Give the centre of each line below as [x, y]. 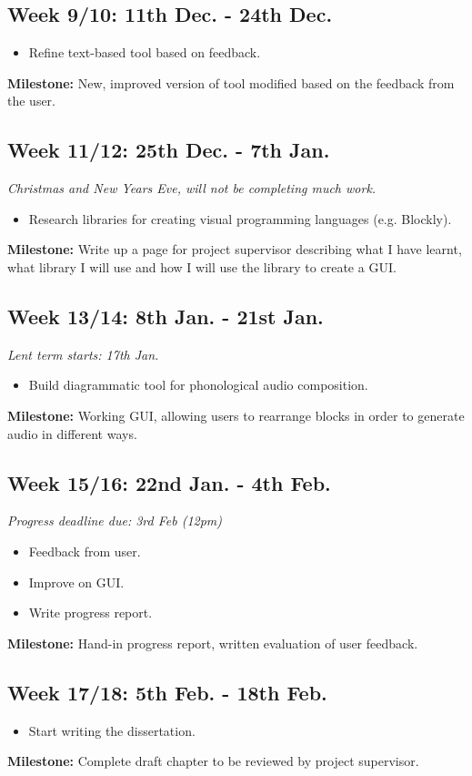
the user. [32, 101]
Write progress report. [90, 613]
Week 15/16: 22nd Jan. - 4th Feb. [169, 482]
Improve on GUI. [76, 582]
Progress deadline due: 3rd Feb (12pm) [115, 521]
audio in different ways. [72, 433]
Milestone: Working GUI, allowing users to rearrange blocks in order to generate [236, 415]
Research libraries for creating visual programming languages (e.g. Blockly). [240, 218]
